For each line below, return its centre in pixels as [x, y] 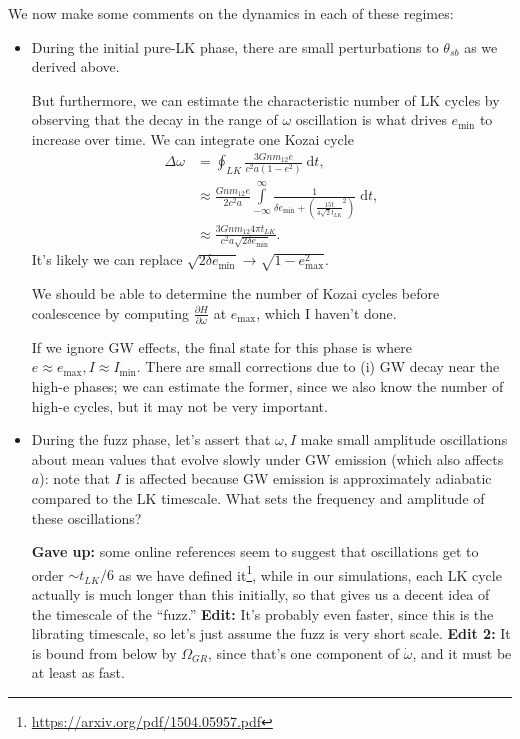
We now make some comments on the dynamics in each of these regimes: [231, 13]
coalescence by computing [110, 312]
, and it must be [462, 652]
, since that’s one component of [304, 652]
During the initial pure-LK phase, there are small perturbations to [235, 46]
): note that [74, 478]
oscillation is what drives [371, 119]
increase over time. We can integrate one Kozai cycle [192, 138]
